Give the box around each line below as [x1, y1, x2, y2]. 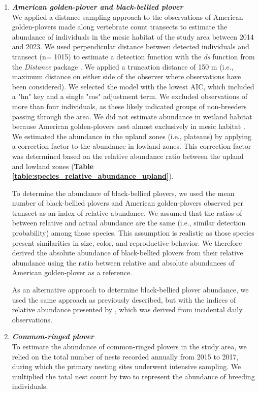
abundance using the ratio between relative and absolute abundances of [12, 257, 235, 268]
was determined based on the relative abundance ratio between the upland [12, 150, 244, 161]
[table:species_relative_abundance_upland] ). [12, 171, 174, 181]
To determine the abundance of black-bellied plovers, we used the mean [12, 187, 235, 198]
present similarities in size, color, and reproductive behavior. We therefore [12, 237, 242, 248]
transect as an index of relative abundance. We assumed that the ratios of [12, 207, 242, 218]
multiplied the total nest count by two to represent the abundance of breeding [12, 371, 255, 381]
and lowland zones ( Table [12, 160, 94, 171]
